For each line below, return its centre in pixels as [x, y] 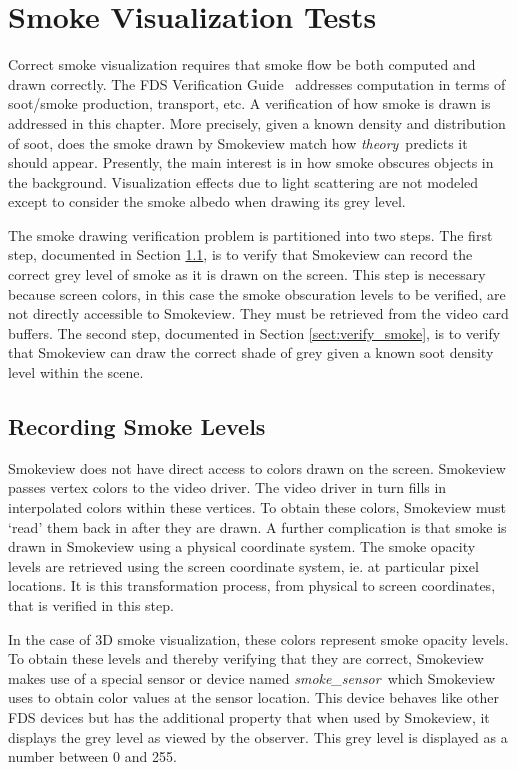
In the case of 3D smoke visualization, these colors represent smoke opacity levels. [258, 638]
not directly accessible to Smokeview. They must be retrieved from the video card [258, 313]
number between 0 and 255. [92, 756]
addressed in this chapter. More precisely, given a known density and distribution [257, 122]
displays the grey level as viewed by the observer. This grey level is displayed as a [258, 736]
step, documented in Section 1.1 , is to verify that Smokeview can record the [240, 254]
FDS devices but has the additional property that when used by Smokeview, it [249, 716]
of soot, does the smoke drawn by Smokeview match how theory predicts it [238, 142]
